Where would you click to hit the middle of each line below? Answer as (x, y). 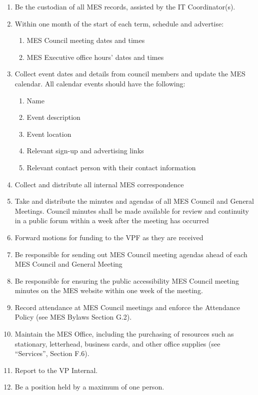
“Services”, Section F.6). (52, 353)
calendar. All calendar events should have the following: (100, 83)
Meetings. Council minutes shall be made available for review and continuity (132, 210)
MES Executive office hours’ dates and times (95, 57)
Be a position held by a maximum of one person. (89, 387)
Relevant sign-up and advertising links (85, 151)
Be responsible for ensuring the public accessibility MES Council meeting (127, 280)
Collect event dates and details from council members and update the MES (130, 74)
